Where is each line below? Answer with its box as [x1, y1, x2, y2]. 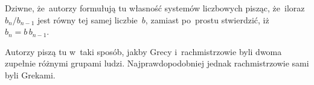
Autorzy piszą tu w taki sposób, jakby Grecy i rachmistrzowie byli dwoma [5, 45, 282, 57]
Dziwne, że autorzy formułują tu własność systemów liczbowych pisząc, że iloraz [5, 2, 305, 14]
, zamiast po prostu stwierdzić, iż [145, 13, 269, 26]
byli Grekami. [5, 68, 56, 81]
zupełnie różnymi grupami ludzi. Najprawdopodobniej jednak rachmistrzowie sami [5, 57, 309, 69]
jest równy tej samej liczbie [37, 13, 138, 26]
